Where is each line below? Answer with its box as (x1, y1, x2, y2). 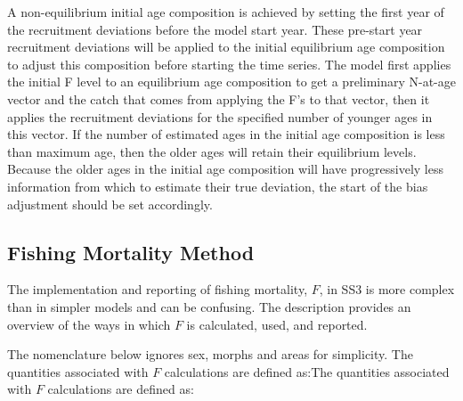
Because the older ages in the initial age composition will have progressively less (7, 160, 444, 178)
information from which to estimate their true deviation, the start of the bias (7, 176, 428, 195)
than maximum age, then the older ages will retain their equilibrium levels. (7, 142, 417, 160)
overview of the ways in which (7, 315, 171, 333)
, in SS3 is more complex (319, 280, 455, 299)
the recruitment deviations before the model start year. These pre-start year (7, 20, 423, 38)
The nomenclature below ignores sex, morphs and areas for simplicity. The (7, 345, 413, 364)
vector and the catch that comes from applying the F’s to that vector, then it (7, 89, 430, 108)
